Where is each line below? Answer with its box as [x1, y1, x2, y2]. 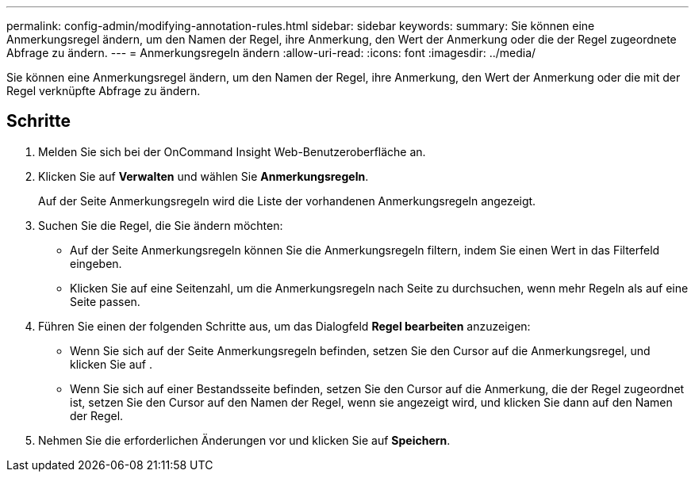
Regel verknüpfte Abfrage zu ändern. [6, 84, 201, 98]
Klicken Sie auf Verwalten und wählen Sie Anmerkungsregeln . [38, 169, 369, 183]
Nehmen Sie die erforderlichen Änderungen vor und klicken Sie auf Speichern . [38, 433, 451, 447]
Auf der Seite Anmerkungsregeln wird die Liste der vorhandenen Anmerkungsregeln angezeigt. [38, 193, 536, 208]
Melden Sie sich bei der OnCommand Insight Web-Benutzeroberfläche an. [38, 144, 426, 159]
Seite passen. [70, 294, 140, 308]
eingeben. [70, 256, 122, 270]
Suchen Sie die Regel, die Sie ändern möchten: [38, 218, 283, 232]
